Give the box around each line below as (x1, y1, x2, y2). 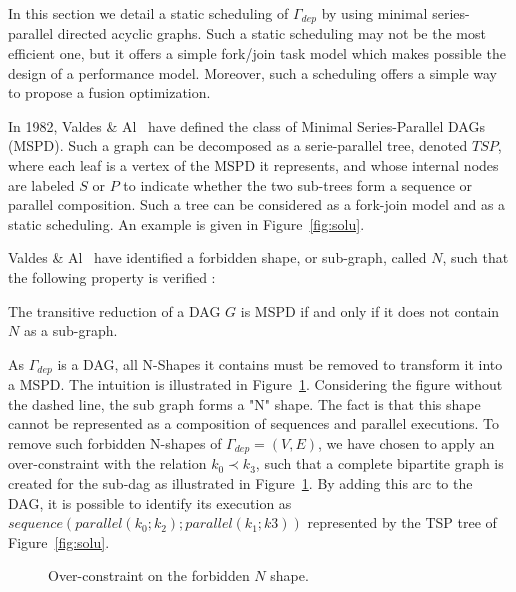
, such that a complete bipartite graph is (255, 453, 504, 474)
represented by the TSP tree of (307, 512, 497, 533)
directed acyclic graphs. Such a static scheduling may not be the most (57, 23, 486, 44)
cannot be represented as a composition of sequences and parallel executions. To (8, 413, 499, 434)
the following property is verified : (8, 266, 216, 287)
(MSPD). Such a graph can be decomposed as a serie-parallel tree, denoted (8, 135, 468, 156)
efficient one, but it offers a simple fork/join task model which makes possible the (8, 43, 506, 64)
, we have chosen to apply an (317, 433, 495, 453)
